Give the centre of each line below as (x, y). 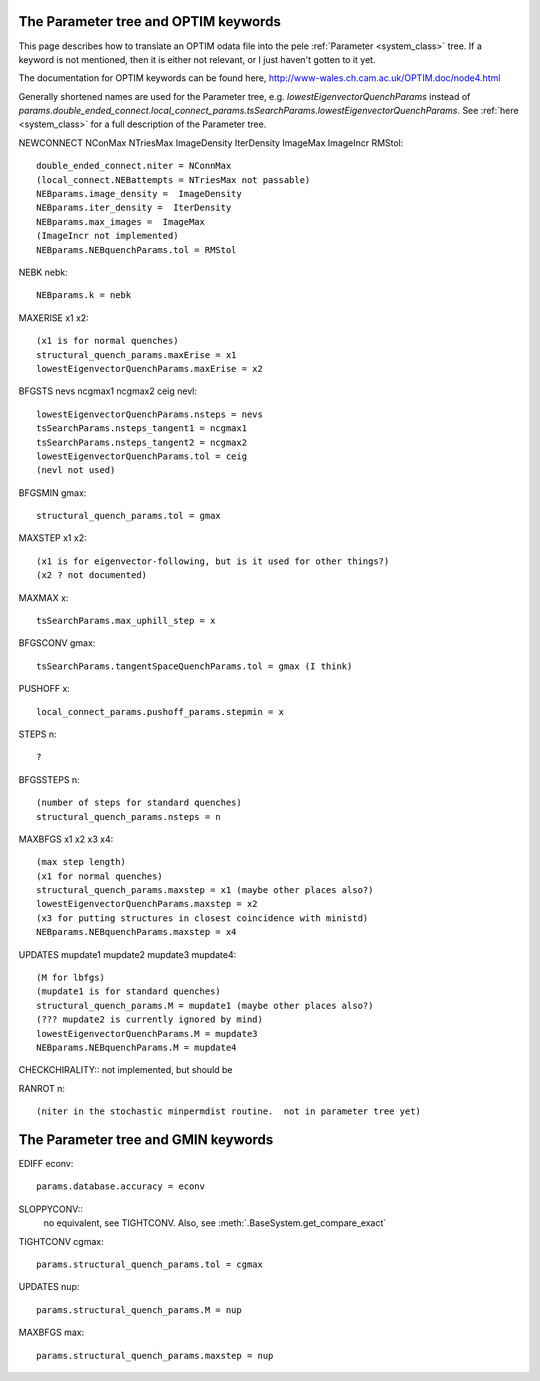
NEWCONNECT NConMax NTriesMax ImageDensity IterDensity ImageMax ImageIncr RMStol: (211, 142)
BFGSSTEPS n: (49, 779)
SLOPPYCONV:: (51, 1209)
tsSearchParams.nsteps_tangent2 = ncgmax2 (142, 442)
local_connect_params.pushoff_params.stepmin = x (160, 711)
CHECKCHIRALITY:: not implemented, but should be (126, 1070)
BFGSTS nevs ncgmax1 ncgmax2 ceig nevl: (108, 391)
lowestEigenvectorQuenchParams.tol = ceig (142, 456)
